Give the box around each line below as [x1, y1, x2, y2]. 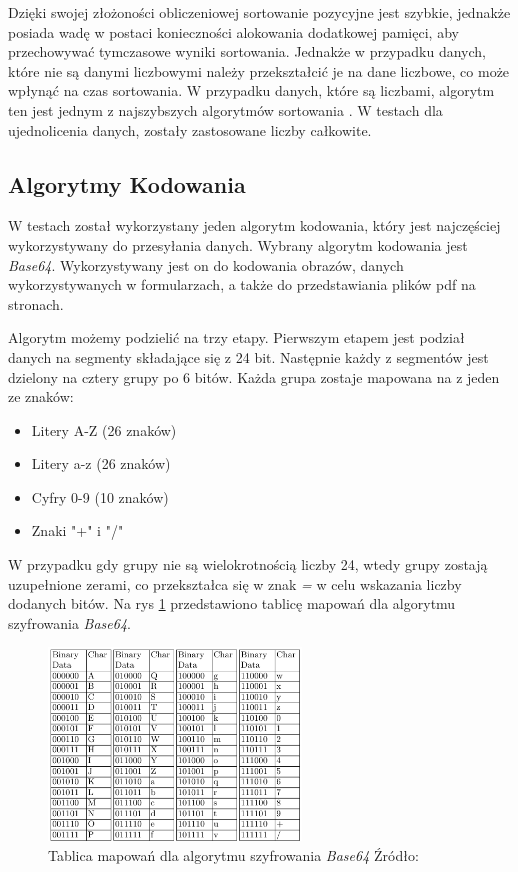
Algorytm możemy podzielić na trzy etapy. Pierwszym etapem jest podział [8, 327, 465, 348]
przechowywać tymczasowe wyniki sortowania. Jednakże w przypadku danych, [8, 41, 486, 62]
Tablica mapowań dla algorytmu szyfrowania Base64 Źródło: [48, 845, 419, 866]
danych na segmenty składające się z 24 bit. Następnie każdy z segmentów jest [8, 346, 489, 367]
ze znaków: [8, 386, 74, 407]
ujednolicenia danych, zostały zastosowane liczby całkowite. [8, 119, 372, 140]
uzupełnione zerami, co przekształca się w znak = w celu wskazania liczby [8, 573, 462, 594]
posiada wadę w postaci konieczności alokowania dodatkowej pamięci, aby [8, 21, 459, 42]
